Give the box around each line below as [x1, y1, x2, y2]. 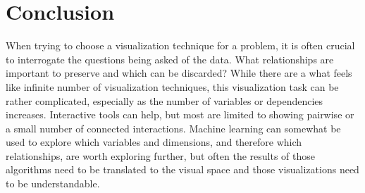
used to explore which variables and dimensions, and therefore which [6, 135, 302, 149]
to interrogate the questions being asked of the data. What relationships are [6, 51, 334, 66]
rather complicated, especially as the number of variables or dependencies [6, 93, 323, 108]
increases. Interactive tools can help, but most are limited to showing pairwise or [6, 107, 354, 122]
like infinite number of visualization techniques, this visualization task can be [6, 79, 339, 94]
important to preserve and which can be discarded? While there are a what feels [6, 66, 352, 80]
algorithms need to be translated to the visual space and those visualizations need [6, 162, 359, 177]
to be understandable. [6, 176, 100, 191]
